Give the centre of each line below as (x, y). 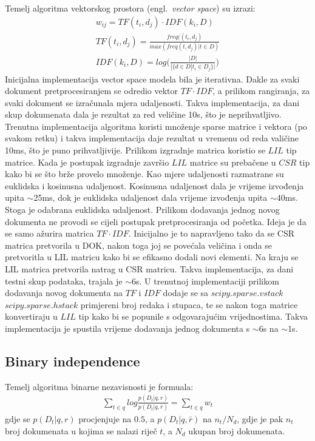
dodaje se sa (186, 293)
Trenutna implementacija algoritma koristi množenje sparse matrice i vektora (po (156, 126)
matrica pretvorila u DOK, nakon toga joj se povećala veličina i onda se (138, 245)
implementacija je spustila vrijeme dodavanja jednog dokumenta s (127, 328)
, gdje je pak (260, 419)
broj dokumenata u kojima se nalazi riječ (81, 430)
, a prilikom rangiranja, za (261, 91)
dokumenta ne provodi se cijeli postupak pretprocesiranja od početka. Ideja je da (156, 221)
